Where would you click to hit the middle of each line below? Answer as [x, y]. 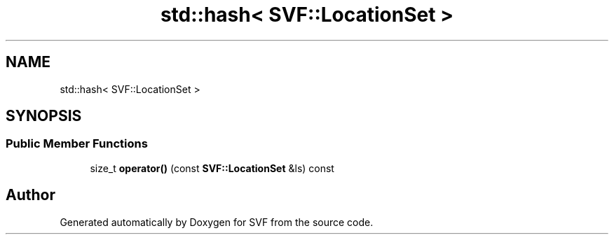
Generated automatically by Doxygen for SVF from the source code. [217, 222]
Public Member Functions [77, 144]
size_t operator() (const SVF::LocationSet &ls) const [212, 168]
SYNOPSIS [44, 116]
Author [30, 195]
